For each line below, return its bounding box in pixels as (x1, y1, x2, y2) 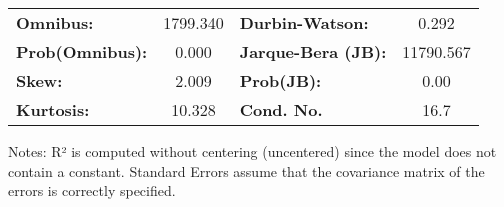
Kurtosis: (16, 98, 90, 121)
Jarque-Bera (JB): (239, 40, 387, 63)
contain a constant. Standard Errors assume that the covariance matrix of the (8, 160, 485, 181)
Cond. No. (239, 98, 323, 121)
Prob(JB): (239, 69, 322, 92)
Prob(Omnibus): (16, 40, 148, 63)
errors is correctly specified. (8, 180, 176, 201)
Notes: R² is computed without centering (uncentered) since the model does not (8, 141, 497, 161)
